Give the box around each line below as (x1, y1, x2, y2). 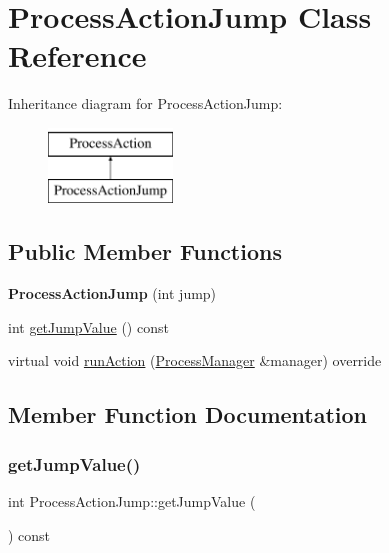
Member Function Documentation (8, 399, 368, 430)
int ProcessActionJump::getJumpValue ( (8, 491, 256, 512)
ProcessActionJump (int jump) (8, 283, 217, 304)
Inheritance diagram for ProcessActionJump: (8, 93, 283, 114)
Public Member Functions (8, 236, 282, 267)
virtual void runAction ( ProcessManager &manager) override (8, 350, 382, 371)
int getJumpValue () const (8, 316, 169, 337)
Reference (8, 35, 147, 76)
